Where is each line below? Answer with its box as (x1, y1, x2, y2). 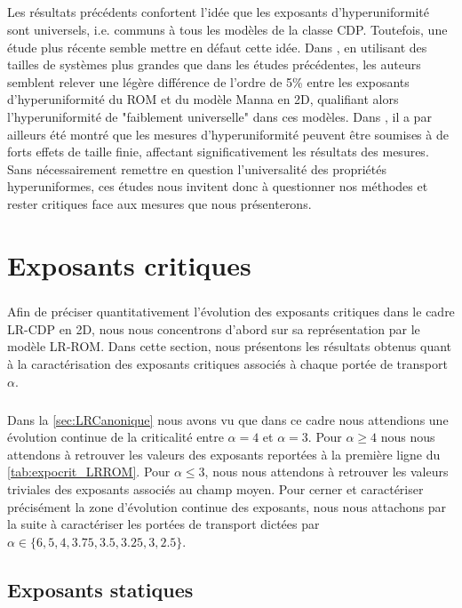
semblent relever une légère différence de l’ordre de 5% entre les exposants (7, 72, 410, 91)
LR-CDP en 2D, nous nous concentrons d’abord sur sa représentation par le (7, 319, 420, 338)
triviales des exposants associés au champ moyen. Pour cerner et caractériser (7, 479, 424, 498)
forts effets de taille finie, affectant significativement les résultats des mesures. (7, 142, 429, 161)
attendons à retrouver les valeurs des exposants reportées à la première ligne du (7, 444, 441, 463)
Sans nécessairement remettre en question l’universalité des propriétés (7, 159, 386, 178)
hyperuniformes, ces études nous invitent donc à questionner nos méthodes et (7, 177, 428, 196)
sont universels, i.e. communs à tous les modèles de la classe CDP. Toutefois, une (7, 20, 448, 38)
